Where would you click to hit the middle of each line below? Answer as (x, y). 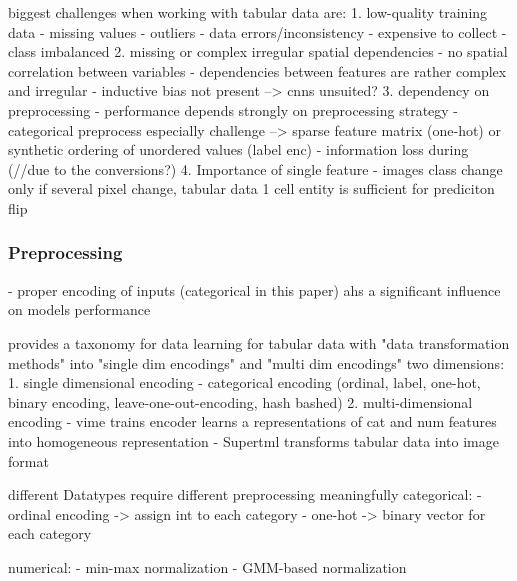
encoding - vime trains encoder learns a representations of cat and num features (252, 421)
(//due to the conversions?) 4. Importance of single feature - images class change (255, 168)
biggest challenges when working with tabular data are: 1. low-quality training (248, 12)
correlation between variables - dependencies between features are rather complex (257, 70)
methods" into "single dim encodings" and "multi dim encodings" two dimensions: (256, 362)
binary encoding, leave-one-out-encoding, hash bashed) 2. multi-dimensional (240, 401)
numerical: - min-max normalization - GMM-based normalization (207, 566)
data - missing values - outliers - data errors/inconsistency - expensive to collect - (257, 31)
